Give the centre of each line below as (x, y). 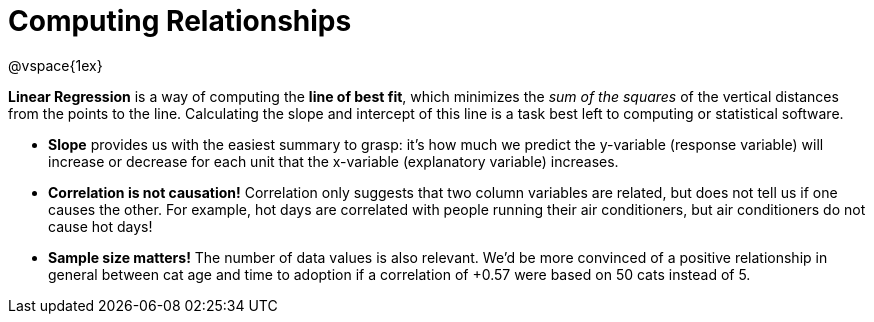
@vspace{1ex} (55, 65)
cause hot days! (100, 226)
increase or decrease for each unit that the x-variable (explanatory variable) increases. (333, 161)
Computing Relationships (180, 21)
